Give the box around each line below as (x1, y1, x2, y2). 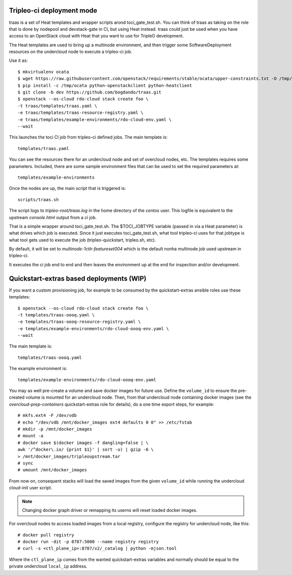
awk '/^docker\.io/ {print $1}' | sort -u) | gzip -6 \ (18, 447, 154, 452)
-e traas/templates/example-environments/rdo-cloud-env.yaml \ (18, 117, 172, 122)
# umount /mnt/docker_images (18, 467, 87, 473)
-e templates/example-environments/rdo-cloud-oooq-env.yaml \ (18, 326, 169, 331)
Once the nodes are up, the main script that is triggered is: (9, 185, 126, 191)
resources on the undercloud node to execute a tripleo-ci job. (9, 49, 132, 55)
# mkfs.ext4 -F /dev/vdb (18, 413, 77, 418)
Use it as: (9, 57, 28, 63)
